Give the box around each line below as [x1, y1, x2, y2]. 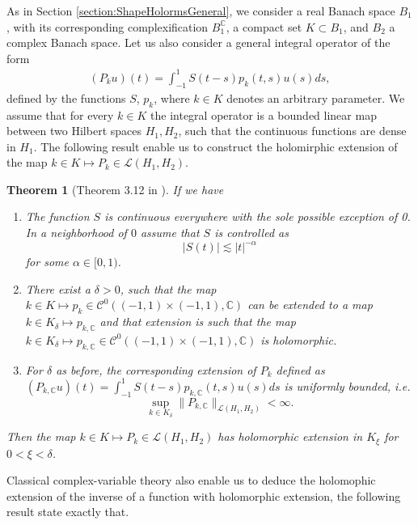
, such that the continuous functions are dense [178, 122, 407, 139]
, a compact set [226, 18, 302, 35]
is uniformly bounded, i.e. [284, 377, 411, 394]
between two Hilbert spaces [6, 122, 141, 139]
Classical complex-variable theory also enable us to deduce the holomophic [6, 472, 376, 489]
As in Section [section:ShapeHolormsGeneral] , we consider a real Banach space [6, 2, 395, 19]
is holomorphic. [260, 331, 337, 348]
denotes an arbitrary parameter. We [226, 89, 405, 106]
